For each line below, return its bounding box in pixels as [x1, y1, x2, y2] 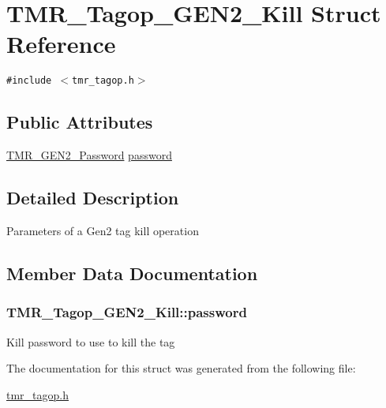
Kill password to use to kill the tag [6, 333, 175, 350]
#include [6, 75, 52, 87]
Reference [6, 28, 116, 60]
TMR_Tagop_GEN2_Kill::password [6, 302, 247, 322]
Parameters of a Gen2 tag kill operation [6, 222, 199, 238]
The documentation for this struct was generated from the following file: [6, 360, 356, 376]
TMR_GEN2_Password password [6, 147, 172, 163]
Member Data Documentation [6, 260, 258, 285]
